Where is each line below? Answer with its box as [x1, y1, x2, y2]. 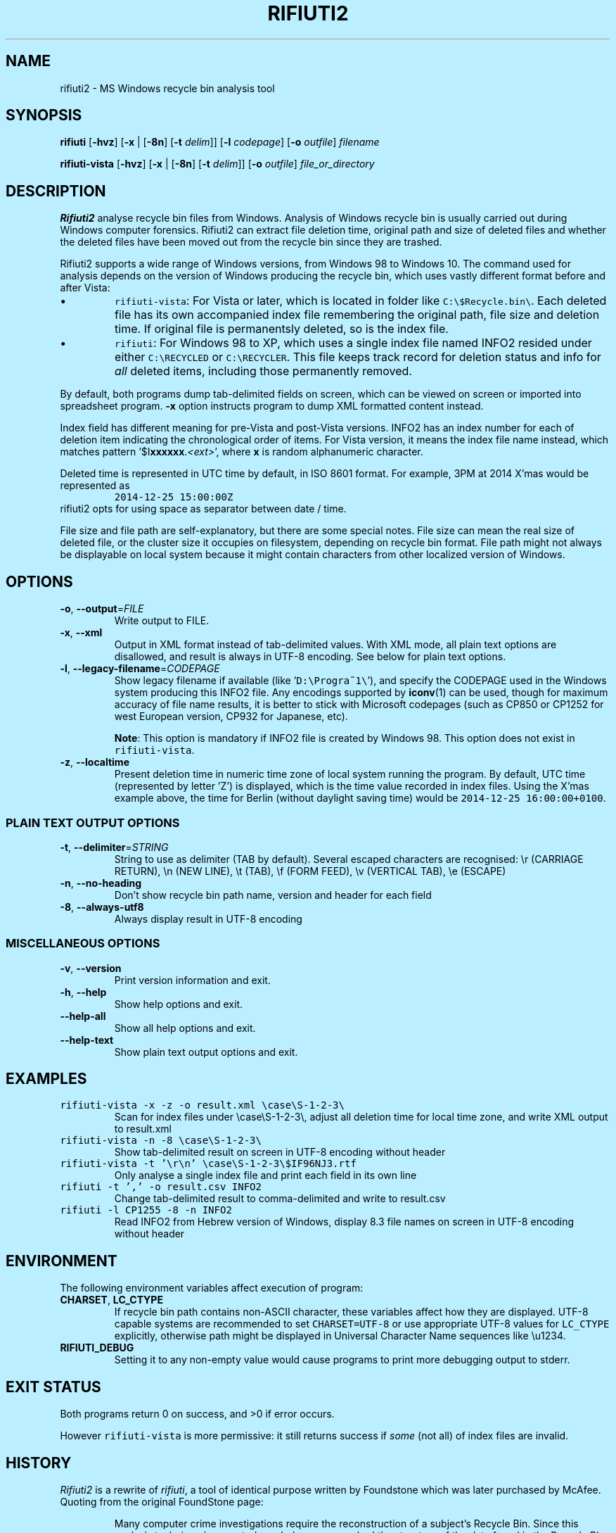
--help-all [60, 1009, 106, 1022]
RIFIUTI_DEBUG [60, 1342, 134, 1354]
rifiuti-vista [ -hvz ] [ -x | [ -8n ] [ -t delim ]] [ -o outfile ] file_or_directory [60, 158, 375, 170]
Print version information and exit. [114, 973, 271, 986]
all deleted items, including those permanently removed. [115, 364, 412, 379]
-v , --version [60, 961, 122, 974]
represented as [60, 479, 130, 492]
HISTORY [6, 1453, 72, 1472]
